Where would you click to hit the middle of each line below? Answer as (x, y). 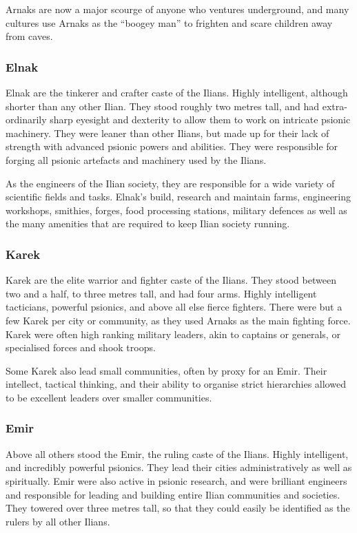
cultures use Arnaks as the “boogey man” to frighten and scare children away (169, 22)
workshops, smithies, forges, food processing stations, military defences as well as (176, 210)
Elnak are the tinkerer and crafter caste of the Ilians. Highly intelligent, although (177, 92)
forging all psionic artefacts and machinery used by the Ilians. (136, 159)
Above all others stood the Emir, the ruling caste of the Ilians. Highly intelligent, (177, 453)
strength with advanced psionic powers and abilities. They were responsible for (172, 146)
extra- (335, 106)
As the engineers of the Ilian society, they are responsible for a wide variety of (170, 183)
